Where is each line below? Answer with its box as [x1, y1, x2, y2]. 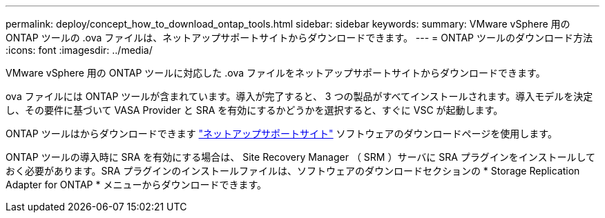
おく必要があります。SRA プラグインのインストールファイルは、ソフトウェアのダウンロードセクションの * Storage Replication [6, 165, 580, 177]
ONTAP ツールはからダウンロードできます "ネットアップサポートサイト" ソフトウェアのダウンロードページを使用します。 [6, 128, 557, 139]
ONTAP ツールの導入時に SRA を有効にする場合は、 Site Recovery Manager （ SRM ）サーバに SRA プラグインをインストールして [6, 151, 596, 163]
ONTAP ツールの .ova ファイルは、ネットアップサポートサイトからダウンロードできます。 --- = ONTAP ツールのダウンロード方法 [6, 32, 593, 43]
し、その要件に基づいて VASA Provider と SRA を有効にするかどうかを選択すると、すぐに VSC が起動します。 [6, 104, 503, 116]
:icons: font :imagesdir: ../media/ [6, 44, 153, 56]
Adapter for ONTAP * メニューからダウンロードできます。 [6, 179, 267, 190]
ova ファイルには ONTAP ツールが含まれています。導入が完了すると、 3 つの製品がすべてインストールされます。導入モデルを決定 [6, 90, 593, 102]
